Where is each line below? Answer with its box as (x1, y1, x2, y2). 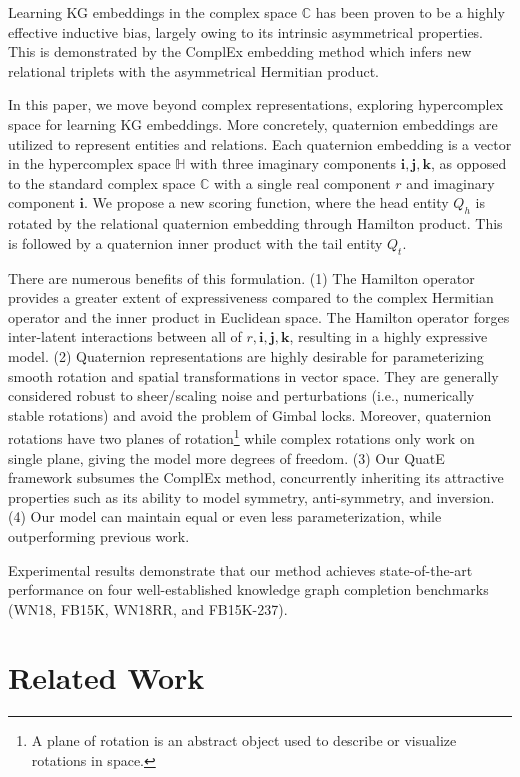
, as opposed (431, 153, 507, 174)
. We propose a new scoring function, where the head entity (84, 192, 449, 213)
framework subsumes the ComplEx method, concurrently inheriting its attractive (8, 467, 504, 488)
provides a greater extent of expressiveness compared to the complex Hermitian (8, 287, 494, 308)
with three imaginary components (190, 153, 396, 174)
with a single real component (213, 172, 391, 193)
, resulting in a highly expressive (289, 326, 488, 347)
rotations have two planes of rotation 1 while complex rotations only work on (8, 425, 475, 448)
